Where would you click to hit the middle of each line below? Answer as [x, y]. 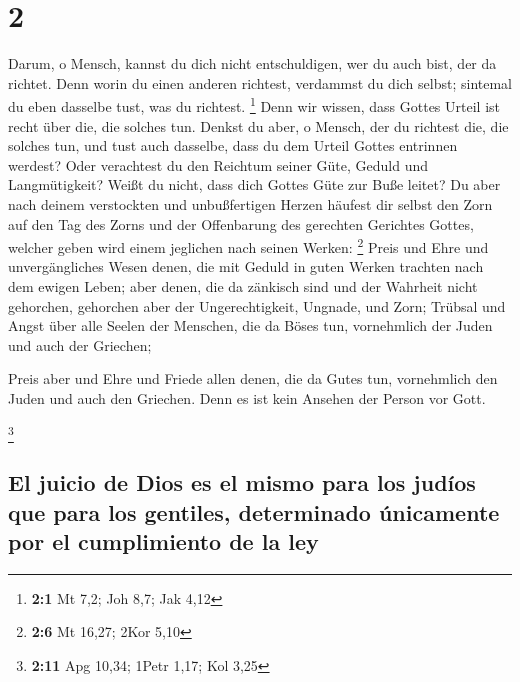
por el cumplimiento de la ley [163, 541]
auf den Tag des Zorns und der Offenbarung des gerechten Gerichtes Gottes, [241, 223]
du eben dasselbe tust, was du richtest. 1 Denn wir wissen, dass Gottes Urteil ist [254, 104]
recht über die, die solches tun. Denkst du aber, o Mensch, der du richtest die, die [258, 125]
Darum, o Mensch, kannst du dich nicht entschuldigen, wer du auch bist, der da [252, 63]
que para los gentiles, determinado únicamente [254, 511]
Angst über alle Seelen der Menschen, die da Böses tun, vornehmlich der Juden [250, 325]
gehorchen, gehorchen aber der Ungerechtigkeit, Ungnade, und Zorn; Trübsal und [257, 305]
